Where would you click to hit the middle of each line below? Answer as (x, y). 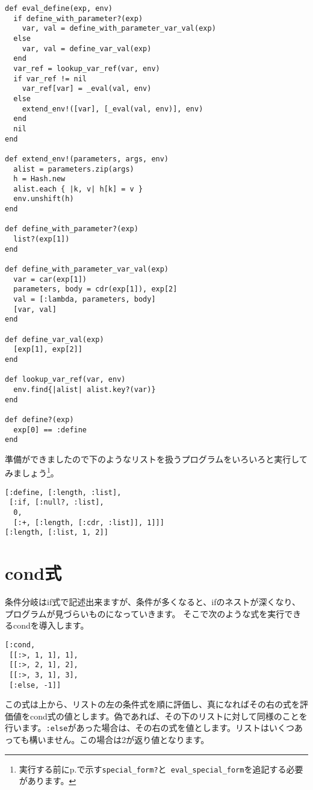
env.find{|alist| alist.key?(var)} (85, 389)
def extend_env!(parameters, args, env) (87, 159)
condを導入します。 (51, 625)
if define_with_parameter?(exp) (78, 18)
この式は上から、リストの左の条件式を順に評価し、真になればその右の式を (152, 704)
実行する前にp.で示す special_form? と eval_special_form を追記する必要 (161, 769)
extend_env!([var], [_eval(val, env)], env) (113, 109)
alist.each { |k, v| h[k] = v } (78, 189)
